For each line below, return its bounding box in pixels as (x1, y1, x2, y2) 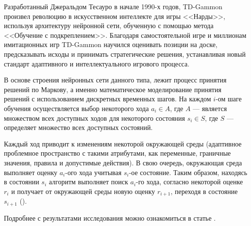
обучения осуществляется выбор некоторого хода (4, 103, 149, 113)
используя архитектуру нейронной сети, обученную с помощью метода (4, 20, 214, 31)
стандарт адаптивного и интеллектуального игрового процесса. (4, 58, 190, 68)
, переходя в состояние (170, 186, 238, 196)
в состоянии (4, 177, 39, 187)
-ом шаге (216, 94, 242, 104)
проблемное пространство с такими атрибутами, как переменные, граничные (4, 148, 231, 158)
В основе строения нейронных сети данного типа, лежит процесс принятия (4, 75, 227, 85)
